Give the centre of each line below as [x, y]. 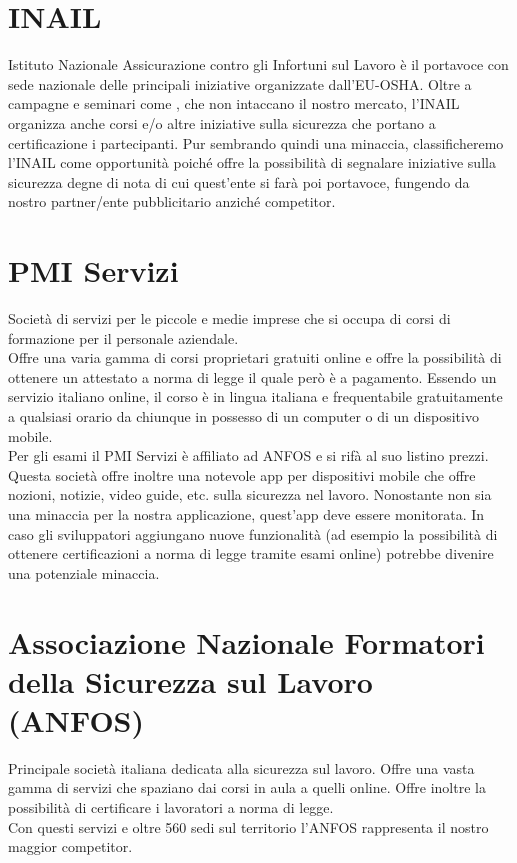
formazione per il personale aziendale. [123, 337]
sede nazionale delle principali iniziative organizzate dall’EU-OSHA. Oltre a [240, 83]
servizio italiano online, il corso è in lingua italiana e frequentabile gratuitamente [255, 396]
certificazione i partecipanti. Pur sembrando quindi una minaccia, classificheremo [256, 142]
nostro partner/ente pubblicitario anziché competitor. [172, 201]
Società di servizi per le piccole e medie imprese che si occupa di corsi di [229, 318]
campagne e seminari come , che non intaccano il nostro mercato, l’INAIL [234, 103]
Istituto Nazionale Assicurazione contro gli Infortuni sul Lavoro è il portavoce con [258, 64]
